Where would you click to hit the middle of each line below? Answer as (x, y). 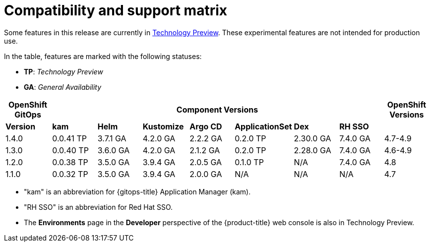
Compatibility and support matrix (116, 10)
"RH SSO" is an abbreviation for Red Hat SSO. (98, 207)
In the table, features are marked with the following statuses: (103, 56)
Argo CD (206, 126)
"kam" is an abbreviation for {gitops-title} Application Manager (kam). (137, 191)
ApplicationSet (263, 126)
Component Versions (217, 109)
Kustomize (163, 126)
